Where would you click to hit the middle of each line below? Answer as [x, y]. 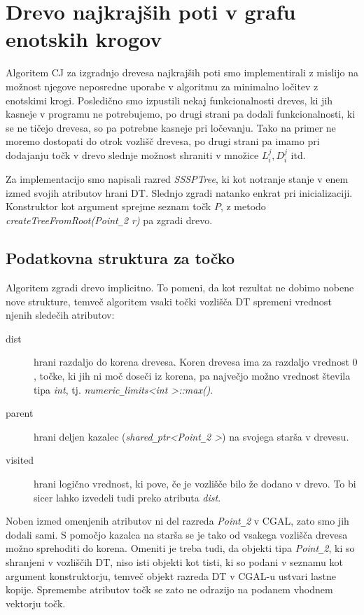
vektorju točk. [36, 603]
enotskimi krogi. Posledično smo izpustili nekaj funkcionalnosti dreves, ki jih [169, 100]
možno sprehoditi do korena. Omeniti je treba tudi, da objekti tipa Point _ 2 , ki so [180, 548]
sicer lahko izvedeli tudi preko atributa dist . [127, 497]
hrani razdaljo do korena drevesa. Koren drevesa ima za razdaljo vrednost [191, 362]
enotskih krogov [84, 39]
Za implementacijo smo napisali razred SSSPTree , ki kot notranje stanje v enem [177, 179]
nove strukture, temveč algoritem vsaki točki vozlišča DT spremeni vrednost [169, 301]
